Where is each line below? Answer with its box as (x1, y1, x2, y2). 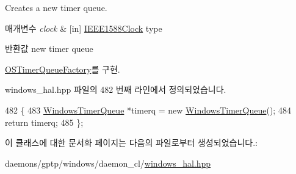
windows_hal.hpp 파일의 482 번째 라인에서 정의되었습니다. (5, 83, 226, 96)
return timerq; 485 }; (5, 115, 84, 128)
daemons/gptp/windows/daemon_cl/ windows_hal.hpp (5, 156, 211, 169)
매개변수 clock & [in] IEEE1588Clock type (5, 21, 162, 34)
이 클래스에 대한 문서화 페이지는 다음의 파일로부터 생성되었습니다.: (5, 136, 258, 149)
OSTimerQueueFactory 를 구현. (5, 62, 120, 75)
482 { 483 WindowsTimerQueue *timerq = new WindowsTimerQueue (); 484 (5, 103, 291, 116)
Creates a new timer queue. (5, 1, 107, 13)
